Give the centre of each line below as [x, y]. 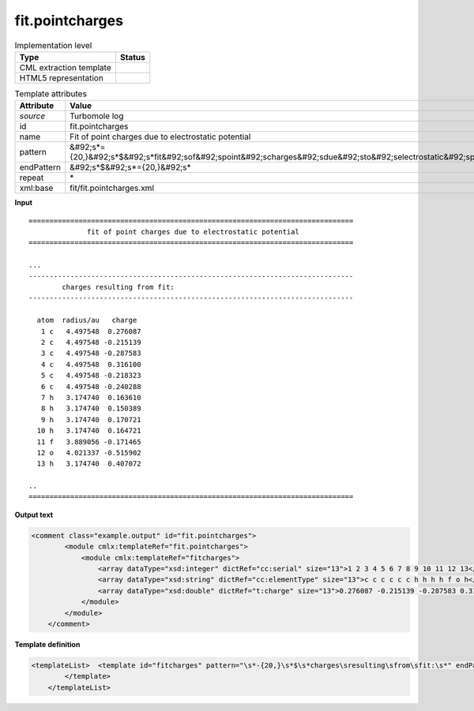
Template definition [47, 644]
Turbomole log [97, 116]
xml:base [36, 188]
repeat [32, 178]
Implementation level [53, 45]
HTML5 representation [62, 77]
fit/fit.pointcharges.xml [112, 188]
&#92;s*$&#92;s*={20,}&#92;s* [130, 167]
